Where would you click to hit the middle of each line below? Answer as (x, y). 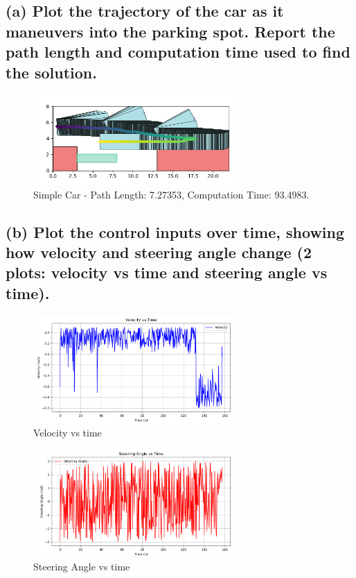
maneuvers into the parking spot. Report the (170, 31)
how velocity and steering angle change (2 (159, 252)
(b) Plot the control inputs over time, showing (175, 231)
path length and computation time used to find (178, 52)
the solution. (51, 72)
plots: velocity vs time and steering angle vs (167, 272)
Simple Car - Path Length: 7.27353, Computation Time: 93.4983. (171, 194)
